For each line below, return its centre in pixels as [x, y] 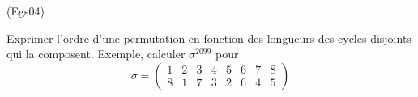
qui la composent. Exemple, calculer [96, 54]
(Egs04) [26, 11]
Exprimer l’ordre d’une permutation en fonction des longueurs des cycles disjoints [209, 38]
